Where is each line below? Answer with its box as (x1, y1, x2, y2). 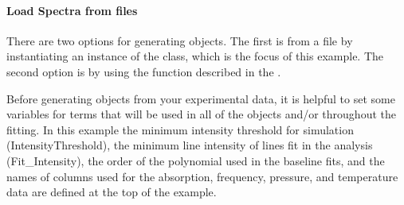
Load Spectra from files (6, 2, 138, 18)
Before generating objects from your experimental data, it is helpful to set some (6, 90, 395, 106)
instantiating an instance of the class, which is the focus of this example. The (6, 48, 384, 64)
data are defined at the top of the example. (6, 184, 217, 200)
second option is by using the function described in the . (6, 63, 281, 79)
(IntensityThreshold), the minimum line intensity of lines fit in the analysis (6, 137, 373, 153)
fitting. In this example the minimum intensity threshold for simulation (6, 121, 354, 137)
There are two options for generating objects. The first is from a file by (6, 32, 353, 48)
